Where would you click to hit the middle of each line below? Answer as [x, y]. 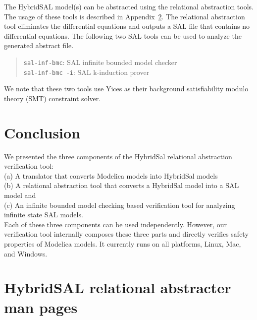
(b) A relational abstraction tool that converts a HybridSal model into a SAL [122, 185]
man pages [41, 307]
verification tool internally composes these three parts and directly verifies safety [126, 234]
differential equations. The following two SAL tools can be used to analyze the [123, 35]
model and [20, 195]
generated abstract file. [39, 45]
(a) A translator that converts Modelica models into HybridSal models [111, 175]
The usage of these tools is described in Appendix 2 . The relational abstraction [125, 16]
